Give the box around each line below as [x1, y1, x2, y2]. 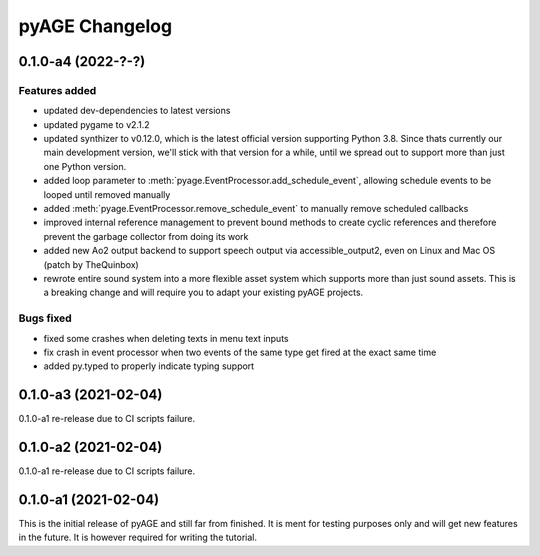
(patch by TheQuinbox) [43, 258, 139, 270]
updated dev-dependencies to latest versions [43, 105, 231, 117]
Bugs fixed [18, 311, 72, 325]
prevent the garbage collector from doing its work [43, 230, 249, 242]
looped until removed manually [43, 188, 171, 200]
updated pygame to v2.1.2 [43, 118, 150, 130]
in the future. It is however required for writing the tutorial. [18, 531, 258, 544]
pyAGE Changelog [18, 15, 173, 37]
